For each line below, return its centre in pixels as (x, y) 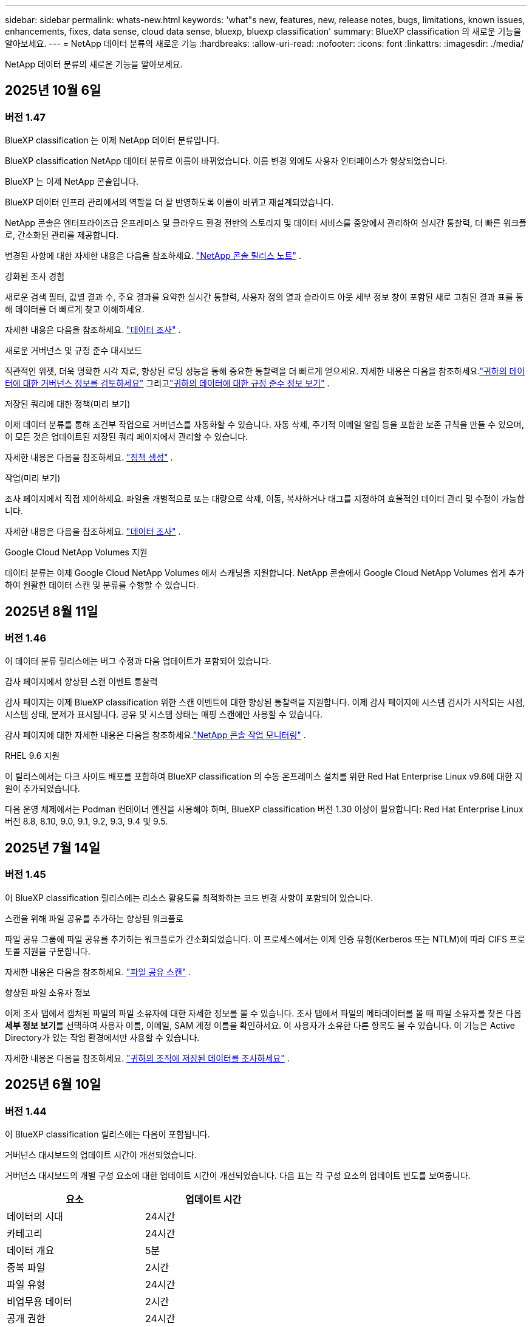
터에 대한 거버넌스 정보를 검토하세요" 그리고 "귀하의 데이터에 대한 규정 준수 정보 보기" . (167, 383)
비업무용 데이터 (39, 1301)
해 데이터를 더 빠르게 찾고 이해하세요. (75, 309)
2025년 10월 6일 (53, 91)
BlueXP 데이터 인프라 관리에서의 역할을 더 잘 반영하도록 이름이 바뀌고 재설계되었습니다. (169, 202)
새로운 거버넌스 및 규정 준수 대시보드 (73, 351)
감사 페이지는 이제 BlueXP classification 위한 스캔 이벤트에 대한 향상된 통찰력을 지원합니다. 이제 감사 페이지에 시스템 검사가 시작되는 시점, (265, 702)
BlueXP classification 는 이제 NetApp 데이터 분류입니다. (112, 140)
